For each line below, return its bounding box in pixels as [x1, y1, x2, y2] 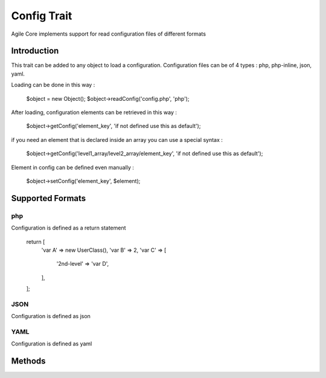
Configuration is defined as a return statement [11, 224, 126, 232]
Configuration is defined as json [11, 313, 91, 320]
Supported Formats [11, 193, 86, 203]
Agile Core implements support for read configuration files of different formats [11, 30, 206, 37]
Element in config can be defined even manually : [11, 164, 134, 171]
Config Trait [11, 9, 72, 22]
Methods [11, 356, 46, 367]
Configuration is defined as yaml [11, 340, 92, 347]
